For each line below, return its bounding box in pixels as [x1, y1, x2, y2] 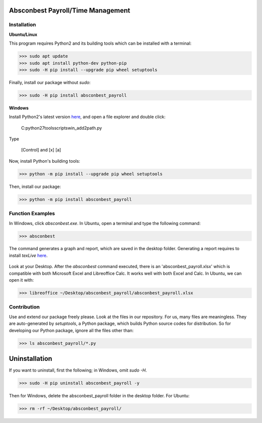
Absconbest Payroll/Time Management [9, 6, 131, 15]
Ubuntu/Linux [9, 32, 37, 37]
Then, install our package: [9, 184, 61, 189]
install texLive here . [9, 253, 48, 258]
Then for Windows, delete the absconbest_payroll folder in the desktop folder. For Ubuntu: [9, 393, 190, 398]
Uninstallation [9, 355, 52, 363]
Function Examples [9, 210, 55, 217]
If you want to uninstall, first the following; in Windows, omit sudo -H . [9, 367, 147, 373]
